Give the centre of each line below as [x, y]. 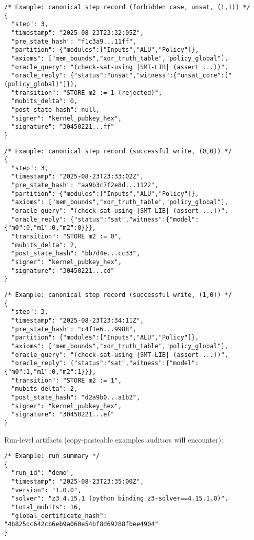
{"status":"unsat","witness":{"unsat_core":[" [151, 76]
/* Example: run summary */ [52, 456]
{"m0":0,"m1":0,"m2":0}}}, [50, 228]
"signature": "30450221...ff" [63, 127]
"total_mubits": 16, [46, 507]
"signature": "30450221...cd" [63, 271]
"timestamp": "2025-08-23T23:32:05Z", [78, 33]
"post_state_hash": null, [56, 109]
